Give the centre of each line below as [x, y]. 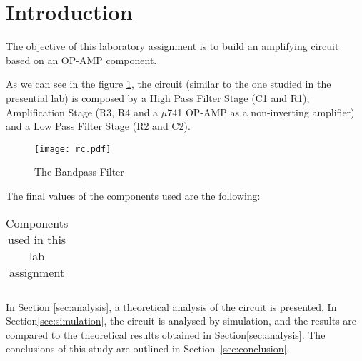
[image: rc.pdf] [73, 149]
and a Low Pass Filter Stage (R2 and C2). [98, 126]
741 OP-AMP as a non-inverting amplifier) [261, 112]
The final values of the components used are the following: [133, 195]
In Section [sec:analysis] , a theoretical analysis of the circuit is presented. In [171, 306]
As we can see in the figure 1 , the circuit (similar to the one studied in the [169, 84]
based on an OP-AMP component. [81, 60]
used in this [37, 239]
